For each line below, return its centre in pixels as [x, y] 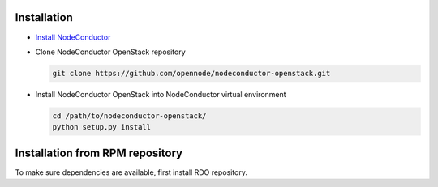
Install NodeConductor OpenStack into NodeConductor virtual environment [161, 94]
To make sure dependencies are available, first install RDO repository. [131, 172]
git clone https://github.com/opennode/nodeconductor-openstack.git [191, 73]
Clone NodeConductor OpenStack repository [110, 52]
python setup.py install [102, 127]
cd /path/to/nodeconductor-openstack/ [129, 116]
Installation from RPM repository [99, 153]
